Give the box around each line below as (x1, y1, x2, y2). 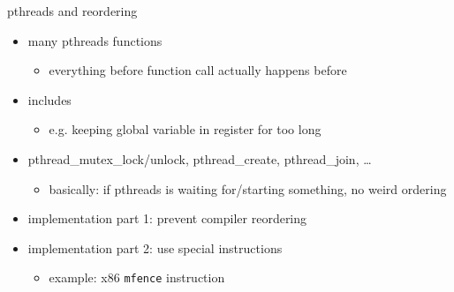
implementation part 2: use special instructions (27, 238, 283, 257)
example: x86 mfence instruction (49, 268, 225, 287)
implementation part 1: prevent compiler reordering (27, 209, 307, 228)
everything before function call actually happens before (49, 61, 347, 79)
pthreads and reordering (7, 2, 138, 19)
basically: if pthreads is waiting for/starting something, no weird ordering (49, 179, 447, 198)
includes (27, 90, 72, 109)
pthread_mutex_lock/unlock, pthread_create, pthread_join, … (27, 149, 372, 168)
